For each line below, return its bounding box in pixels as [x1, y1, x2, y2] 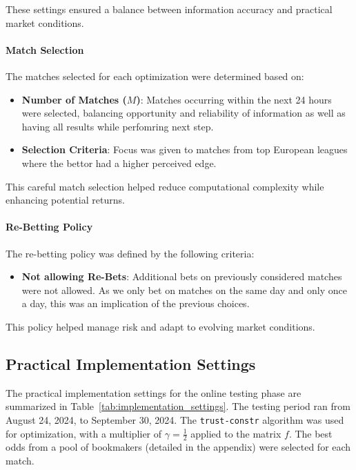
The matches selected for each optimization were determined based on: [6, 68, 304, 83]
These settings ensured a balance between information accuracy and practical [6, 2, 333, 16]
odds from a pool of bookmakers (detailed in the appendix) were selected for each [6, 440, 351, 454]
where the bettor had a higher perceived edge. [21, 155, 217, 170]
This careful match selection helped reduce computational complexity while [6, 179, 324, 193]
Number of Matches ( [21, 92, 127, 106]
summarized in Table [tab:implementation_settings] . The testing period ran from [6, 399, 350, 413]
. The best [288, 426, 333, 440]
